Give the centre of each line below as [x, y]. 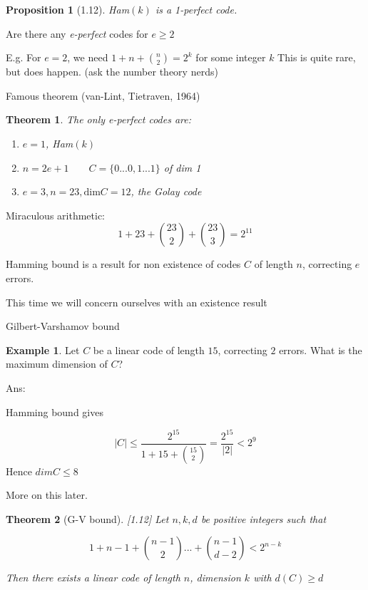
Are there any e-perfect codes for [77, 33]
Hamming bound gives [55, 412]
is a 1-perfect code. [196, 9]
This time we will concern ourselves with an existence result [137, 302]
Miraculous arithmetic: [56, 215]
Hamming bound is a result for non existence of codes [123, 264]
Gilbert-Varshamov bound [63, 326]
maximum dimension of [57, 364]
